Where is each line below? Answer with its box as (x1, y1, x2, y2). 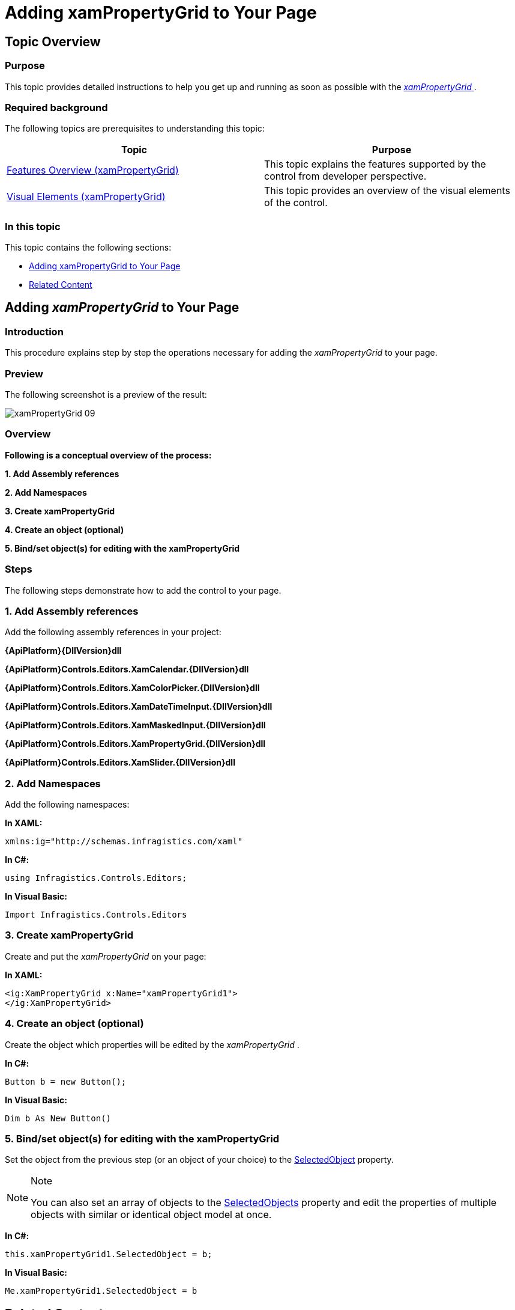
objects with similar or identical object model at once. (31, 1208, 272, 1221)
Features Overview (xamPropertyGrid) (7, 164, 179, 177)
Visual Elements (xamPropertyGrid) (7, 190, 166, 203)
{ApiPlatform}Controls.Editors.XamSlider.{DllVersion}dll (5, 757, 235, 768)
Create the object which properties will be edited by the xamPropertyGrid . (5, 1039, 300, 1050)
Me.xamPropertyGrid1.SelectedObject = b (5, 1286, 197, 1296)
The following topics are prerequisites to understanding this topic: (5, 123, 265, 134)
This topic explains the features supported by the (264, 158, 486, 171)
